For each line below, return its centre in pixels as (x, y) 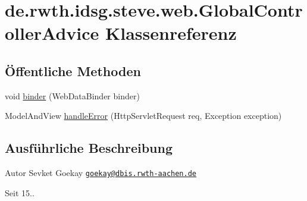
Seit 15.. (20, 192)
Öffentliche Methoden (73, 70)
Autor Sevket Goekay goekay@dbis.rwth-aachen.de (101, 173)
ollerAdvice (52, 33)
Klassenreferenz (171, 33)
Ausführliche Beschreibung (89, 148)
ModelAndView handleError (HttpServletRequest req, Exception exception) (143, 116)
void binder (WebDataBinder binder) (72, 95)
